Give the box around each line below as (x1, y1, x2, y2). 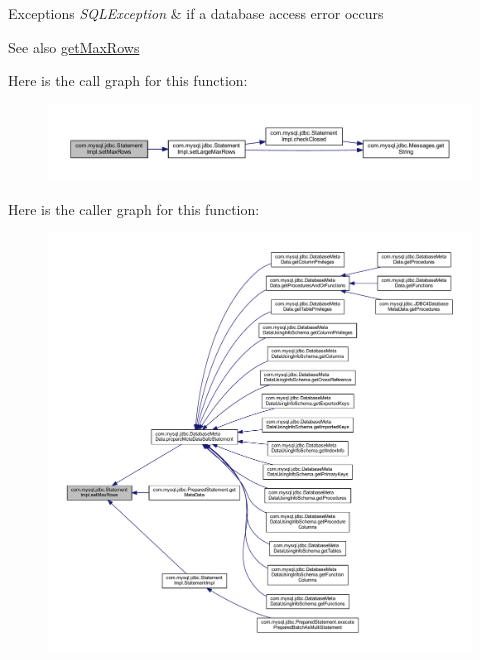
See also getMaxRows (8, 36, 140, 57)
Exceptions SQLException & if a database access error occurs (8, 3, 384, 23)
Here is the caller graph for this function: (8, 198, 260, 219)
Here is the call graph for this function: (8, 70, 248, 91)
